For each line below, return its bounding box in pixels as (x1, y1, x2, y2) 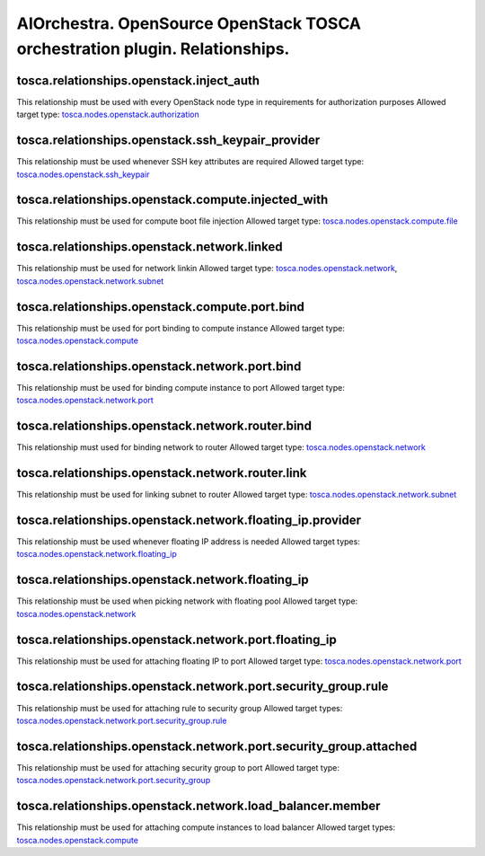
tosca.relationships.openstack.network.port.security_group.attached (16, 738, 418, 754)
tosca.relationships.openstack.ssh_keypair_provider (16, 133, 321, 148)
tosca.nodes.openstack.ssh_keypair (16, 169, 150, 180)
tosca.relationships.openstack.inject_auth (16, 73, 260, 88)
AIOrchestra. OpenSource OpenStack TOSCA (16, 13, 361, 33)
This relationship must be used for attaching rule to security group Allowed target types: (16, 702, 343, 713)
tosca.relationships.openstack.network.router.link (16, 465, 307, 481)
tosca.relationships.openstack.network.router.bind (16, 419, 312, 434)
